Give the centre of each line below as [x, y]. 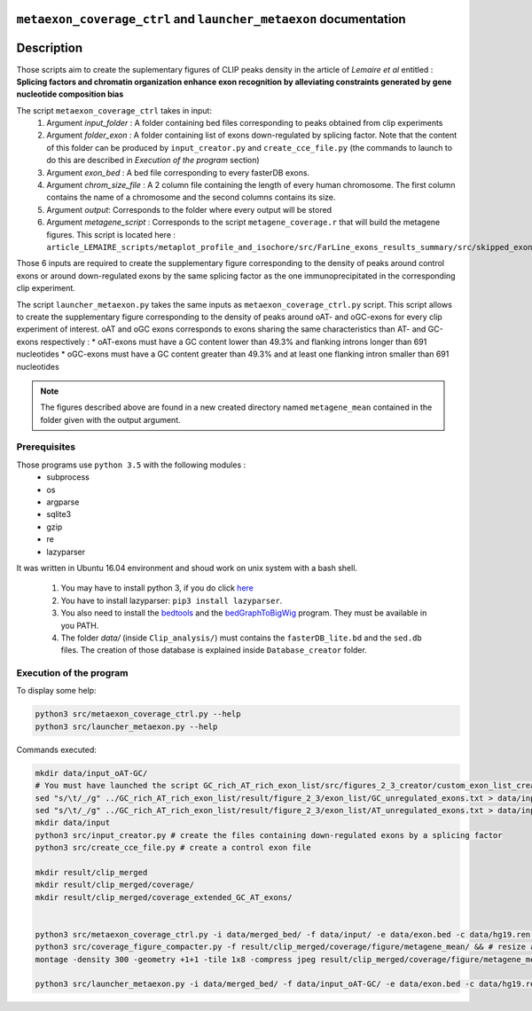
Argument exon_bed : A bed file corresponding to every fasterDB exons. [178, 172]
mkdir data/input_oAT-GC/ [91, 773]
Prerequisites [46, 447]
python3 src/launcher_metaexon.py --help [126, 726]
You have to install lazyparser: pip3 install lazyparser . [172, 600]
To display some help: [56, 691]
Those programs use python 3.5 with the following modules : [131, 465]
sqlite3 [59, 514]
